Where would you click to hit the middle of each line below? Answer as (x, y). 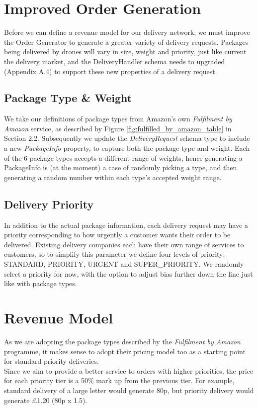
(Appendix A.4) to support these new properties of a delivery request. (111, 71)
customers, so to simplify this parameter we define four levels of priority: (115, 254)
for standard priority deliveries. (51, 361)
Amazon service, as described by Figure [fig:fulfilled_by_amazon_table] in (118, 128)
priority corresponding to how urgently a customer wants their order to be (117, 235)
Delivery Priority (49, 204)
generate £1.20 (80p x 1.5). (46, 400)
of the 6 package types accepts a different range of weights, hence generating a (123, 157)
